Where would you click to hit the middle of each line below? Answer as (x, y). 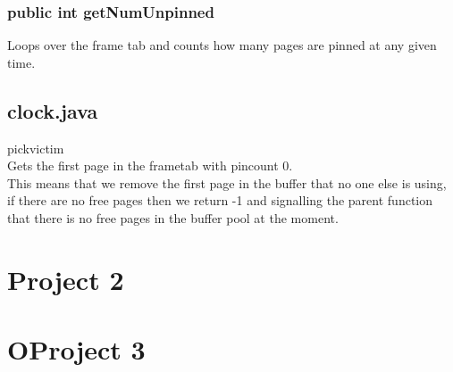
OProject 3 (76, 349)
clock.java (53, 110)
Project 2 (66, 279)
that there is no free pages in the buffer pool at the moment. (173, 217)
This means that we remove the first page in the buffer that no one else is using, (227, 182)
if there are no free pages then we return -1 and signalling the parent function (220, 200)
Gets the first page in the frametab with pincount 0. (150, 165)
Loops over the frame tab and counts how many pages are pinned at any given (222, 45)
